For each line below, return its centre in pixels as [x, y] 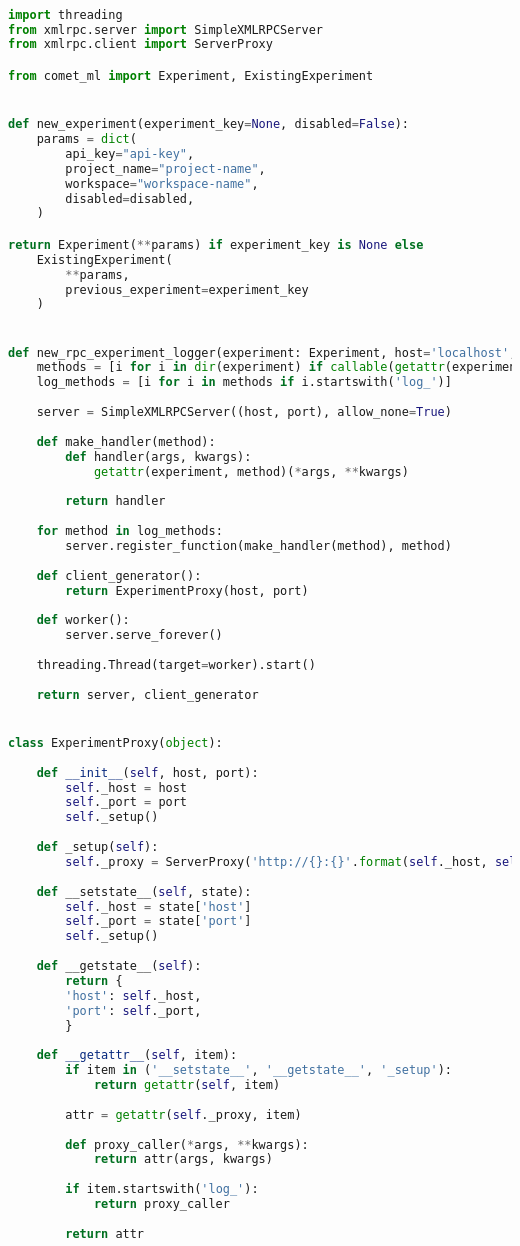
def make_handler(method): [126, 441]
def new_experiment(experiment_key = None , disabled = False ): [208, 124]
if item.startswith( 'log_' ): [162, 1189]
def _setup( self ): [97, 847]
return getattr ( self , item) [187, 1085]
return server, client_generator [147, 694]
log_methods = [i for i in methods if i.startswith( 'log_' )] [244, 382]
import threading [65, 14]
